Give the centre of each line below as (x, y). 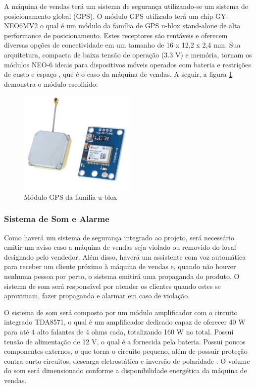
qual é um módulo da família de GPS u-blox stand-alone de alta (143, 26)
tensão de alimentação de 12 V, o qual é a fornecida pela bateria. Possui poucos (125, 341)
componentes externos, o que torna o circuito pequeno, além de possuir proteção (126, 351)
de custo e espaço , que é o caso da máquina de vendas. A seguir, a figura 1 (118, 74)
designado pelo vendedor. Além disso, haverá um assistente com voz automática (125, 256)
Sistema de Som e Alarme (57, 219)
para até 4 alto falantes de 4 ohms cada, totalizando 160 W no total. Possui (119, 331)
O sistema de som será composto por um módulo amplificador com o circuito (121, 312)
